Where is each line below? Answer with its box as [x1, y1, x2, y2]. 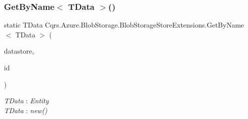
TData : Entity [4, 95, 49, 106]
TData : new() [4, 105, 47, 115]
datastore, [4, 46, 34, 56]
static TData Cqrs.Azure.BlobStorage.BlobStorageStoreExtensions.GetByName [4, 20, 244, 30]
